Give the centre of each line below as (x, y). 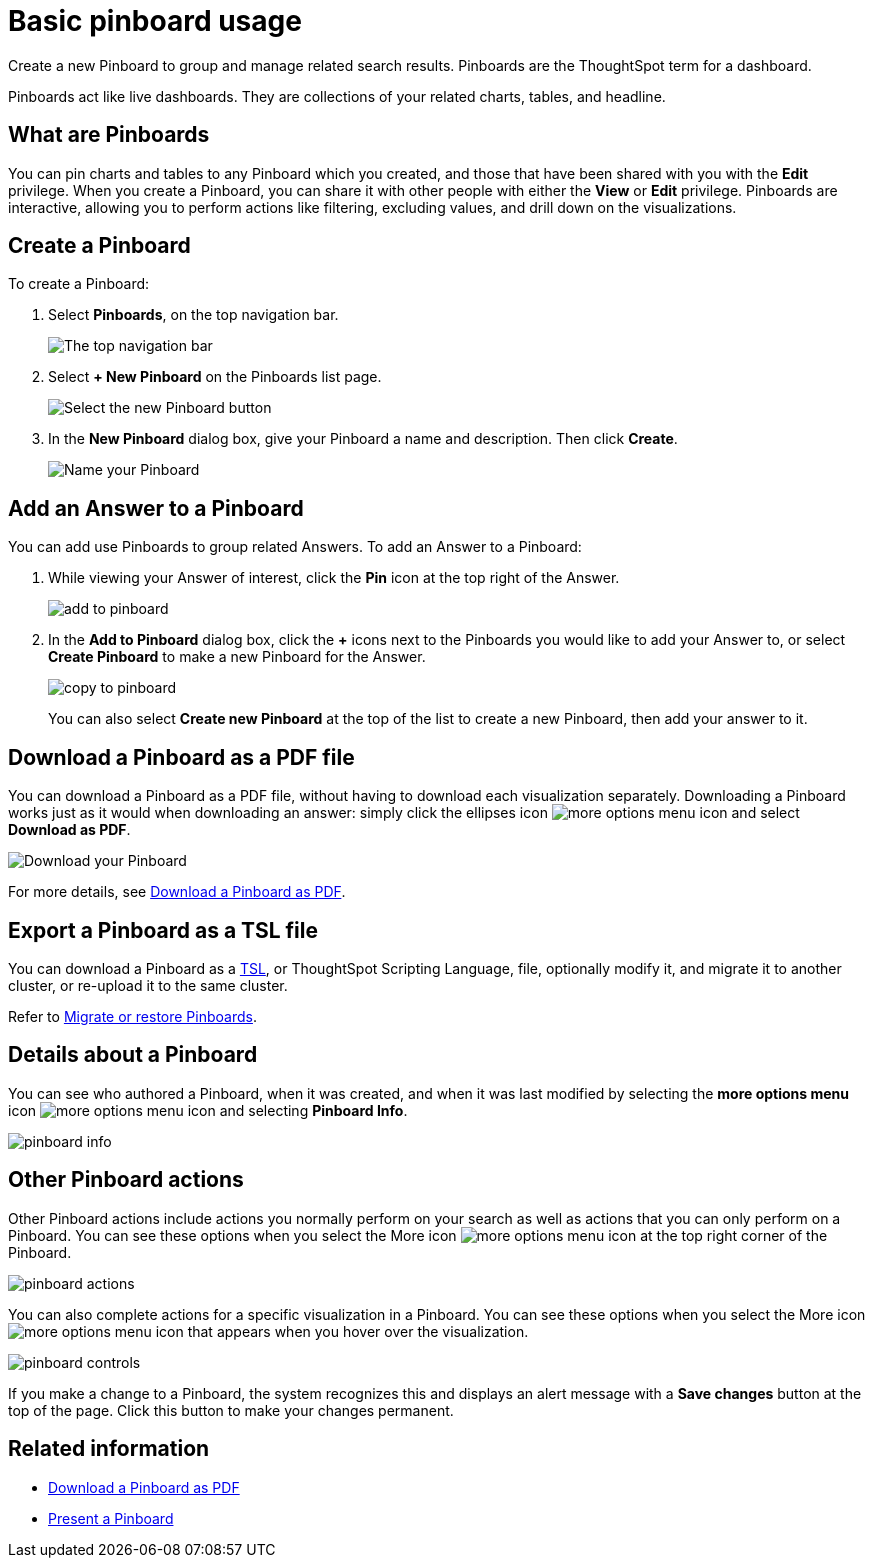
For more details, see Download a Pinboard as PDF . (177, 892)
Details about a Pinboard (133, 1055)
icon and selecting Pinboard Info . (208, 1110)
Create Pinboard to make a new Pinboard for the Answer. (237, 657)
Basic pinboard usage (155, 21)
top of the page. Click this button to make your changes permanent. (231, 1410)
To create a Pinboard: (79, 284)
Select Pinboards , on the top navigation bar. (193, 315)
